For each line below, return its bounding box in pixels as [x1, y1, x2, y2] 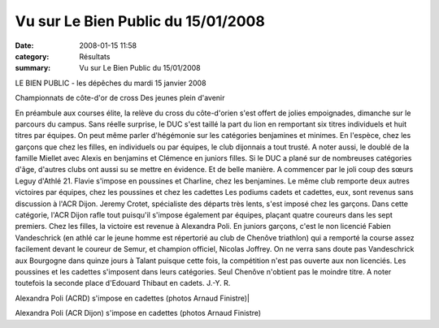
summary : [15, 63, 51, 73]
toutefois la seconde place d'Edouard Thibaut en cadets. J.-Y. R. [15, 278, 231, 288]
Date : [15, 41, 34, 50]
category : [15, 51, 50, 61]
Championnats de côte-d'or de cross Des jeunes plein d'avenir [15, 93, 225, 103]
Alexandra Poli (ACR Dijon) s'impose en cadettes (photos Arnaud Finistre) [15, 309, 262, 318]
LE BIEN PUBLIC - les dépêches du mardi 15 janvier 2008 [15, 78, 206, 88]
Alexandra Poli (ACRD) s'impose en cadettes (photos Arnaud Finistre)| [15, 293, 250, 303]
